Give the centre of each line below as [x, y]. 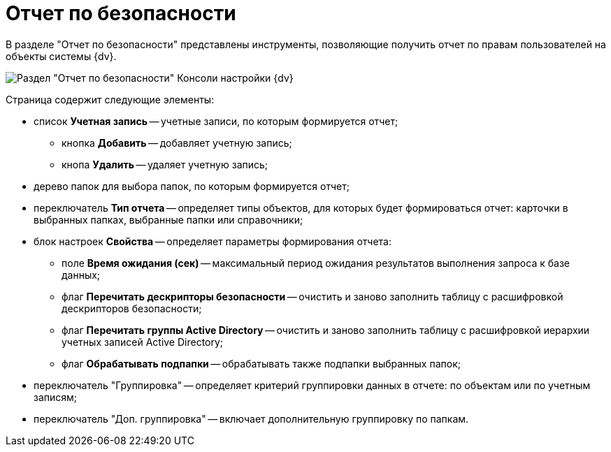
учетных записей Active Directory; [143, 342]
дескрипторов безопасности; [132, 308]
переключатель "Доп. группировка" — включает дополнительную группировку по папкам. [251, 418]
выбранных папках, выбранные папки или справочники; [168, 219]
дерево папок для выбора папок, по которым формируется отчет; [192, 186]
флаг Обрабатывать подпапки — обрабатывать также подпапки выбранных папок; [261, 363]
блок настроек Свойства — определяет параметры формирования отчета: [213, 241]
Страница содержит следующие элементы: [110, 99]
